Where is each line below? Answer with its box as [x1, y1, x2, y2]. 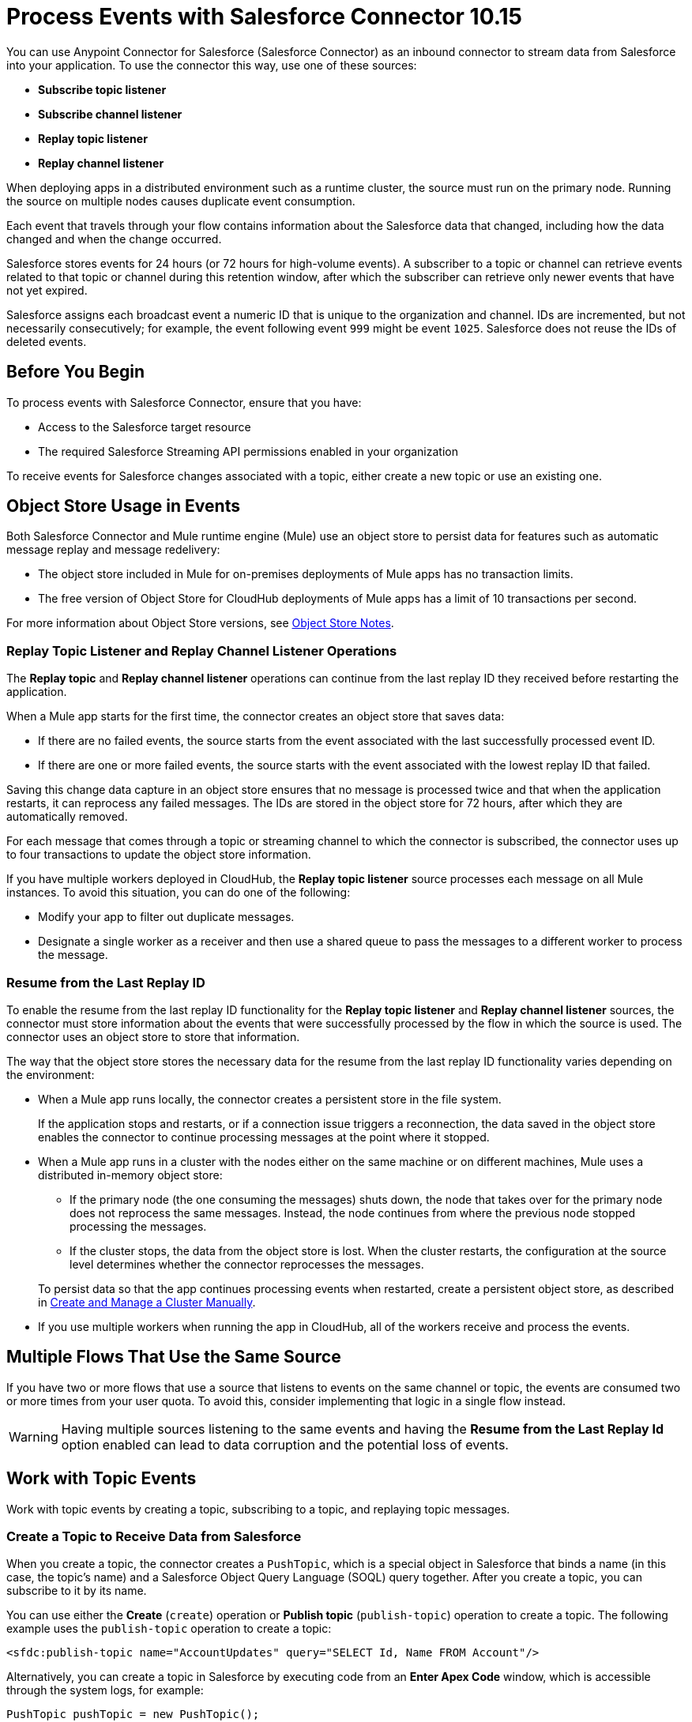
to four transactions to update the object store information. [6, 848, 311, 862]
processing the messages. [70, 1219, 207, 1233]
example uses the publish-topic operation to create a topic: [6, 1622, 332, 1636]
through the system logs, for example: [6, 1683, 204, 1698]
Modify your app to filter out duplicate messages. [38, 910, 295, 924]
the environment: [6, 1067, 95, 1081]
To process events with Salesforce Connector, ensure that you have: [6, 395, 362, 409]
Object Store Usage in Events [6, 496, 240, 517]
